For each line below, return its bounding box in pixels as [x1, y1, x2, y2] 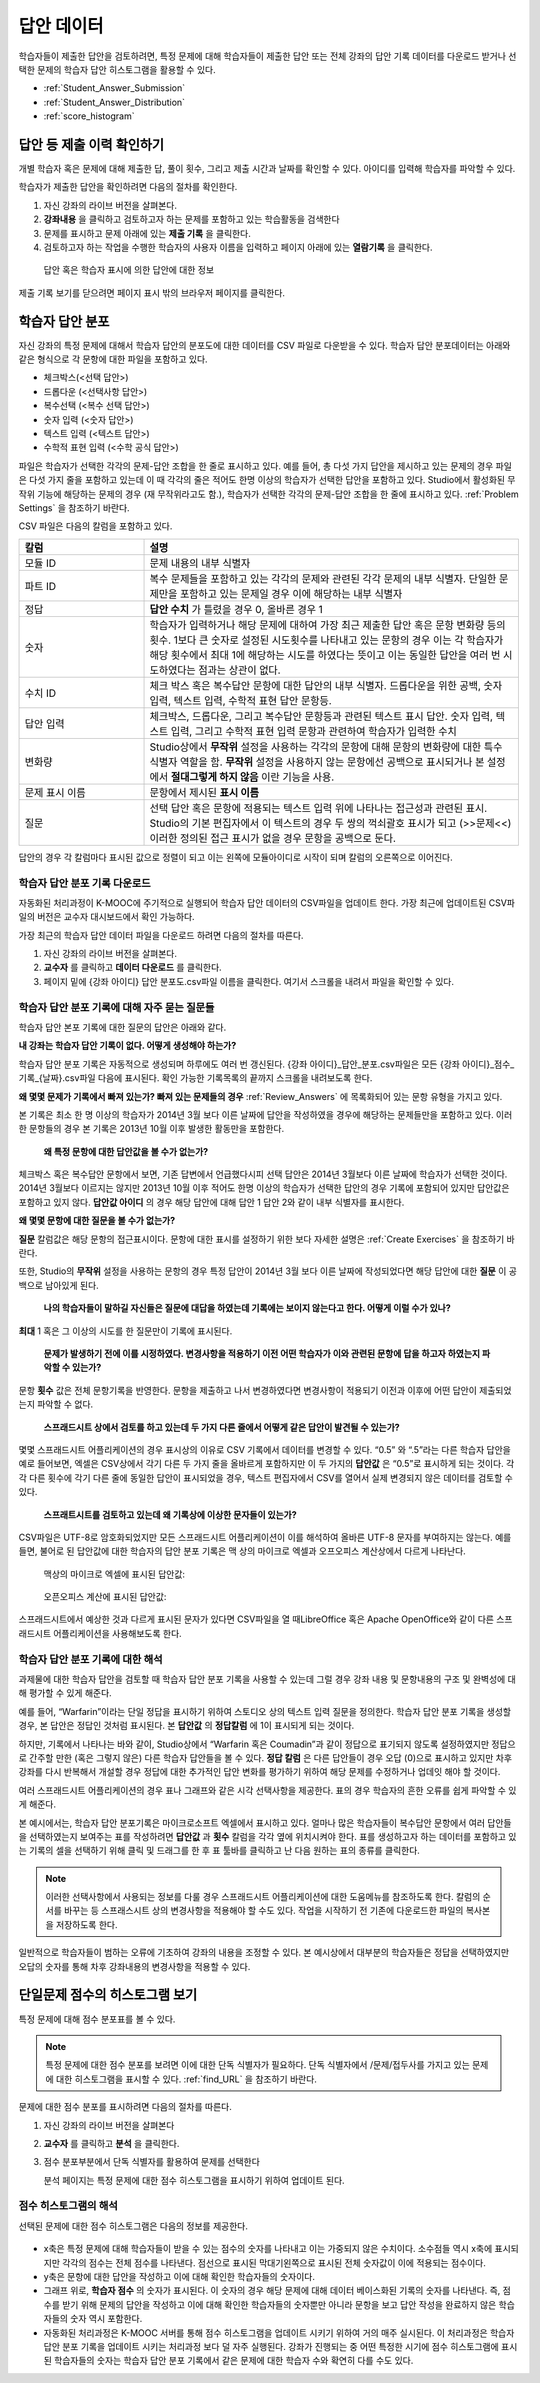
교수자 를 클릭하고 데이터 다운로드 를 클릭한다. [43, 961, 222, 974]
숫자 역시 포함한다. [70, 2313, 143, 2325]
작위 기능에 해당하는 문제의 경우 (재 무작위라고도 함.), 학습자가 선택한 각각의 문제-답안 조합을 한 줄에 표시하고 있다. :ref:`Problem [18, 488, 519, 500]
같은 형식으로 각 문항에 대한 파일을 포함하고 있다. [18, 353, 209, 365]
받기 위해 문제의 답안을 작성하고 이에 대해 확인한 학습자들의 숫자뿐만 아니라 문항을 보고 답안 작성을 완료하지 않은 [61, 2298, 497, 2310]
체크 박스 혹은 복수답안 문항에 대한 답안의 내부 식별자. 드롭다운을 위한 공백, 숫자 [149, 678, 503, 692]
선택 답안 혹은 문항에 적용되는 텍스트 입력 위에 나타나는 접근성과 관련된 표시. [149, 801, 488, 815]
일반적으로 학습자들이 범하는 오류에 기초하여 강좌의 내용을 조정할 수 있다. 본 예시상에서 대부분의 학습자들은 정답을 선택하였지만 [18, 1946, 510, 1959]
